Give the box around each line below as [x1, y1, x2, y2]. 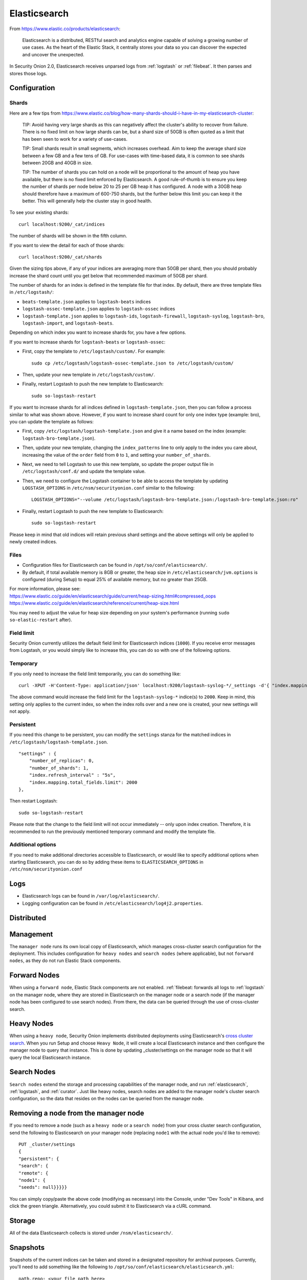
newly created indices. [9, 539, 57, 545]
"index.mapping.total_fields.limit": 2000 [29, 779, 138, 785]
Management [9, 930, 53, 938]
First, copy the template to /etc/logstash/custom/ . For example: [22, 348, 166, 354]
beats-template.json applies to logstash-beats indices [22, 298, 151, 305]
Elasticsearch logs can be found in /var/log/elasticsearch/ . [22, 893, 160, 899]
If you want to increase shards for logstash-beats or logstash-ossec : [9, 338, 166, 345]
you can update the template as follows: [9, 418, 94, 424]
